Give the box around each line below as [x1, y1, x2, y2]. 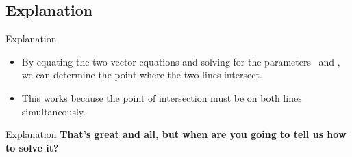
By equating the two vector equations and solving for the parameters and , [21, 54, 340, 68]
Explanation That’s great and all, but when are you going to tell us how [5, 127, 347, 141]
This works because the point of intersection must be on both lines [21, 90, 302, 104]
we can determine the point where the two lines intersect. [21, 68, 262, 82]
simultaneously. [21, 104, 86, 118]
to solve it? [5, 140, 59, 154]
